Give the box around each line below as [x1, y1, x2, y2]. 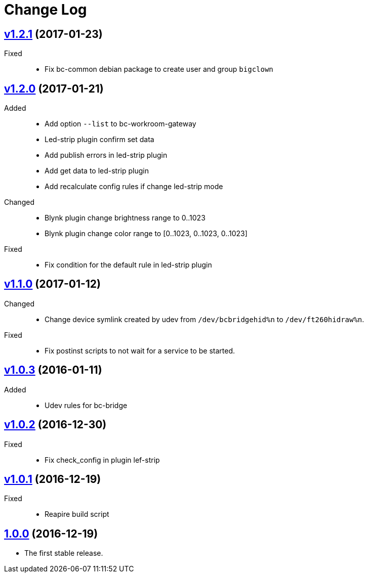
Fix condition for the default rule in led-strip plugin [45, 260, 212, 270]
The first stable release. [24, 549, 103, 558]
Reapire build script [45, 510, 109, 519]
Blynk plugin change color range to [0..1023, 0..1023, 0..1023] [45, 229, 248, 238]
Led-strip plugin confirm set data [45, 135, 154, 144]
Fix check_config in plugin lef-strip [45, 455, 160, 464]
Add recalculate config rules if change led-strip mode [45, 182, 223, 191]
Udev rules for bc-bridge [45, 401, 128, 410]
